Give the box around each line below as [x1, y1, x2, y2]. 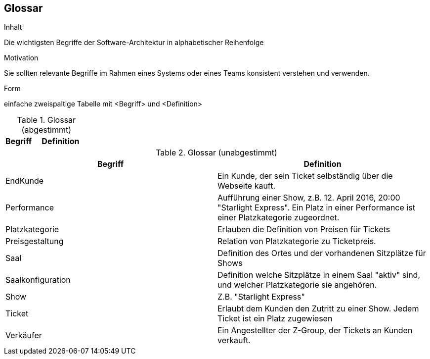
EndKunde [5, 176, 44, 186]
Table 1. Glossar [17, 115, 76, 125]
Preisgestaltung [5, 236, 64, 247]
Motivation [4, 53, 39, 62]
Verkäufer [5, 330, 42, 341]
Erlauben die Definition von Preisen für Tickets [217, 224, 390, 235]
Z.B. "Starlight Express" [217, 292, 305, 302]
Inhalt [4, 23, 22, 32]
